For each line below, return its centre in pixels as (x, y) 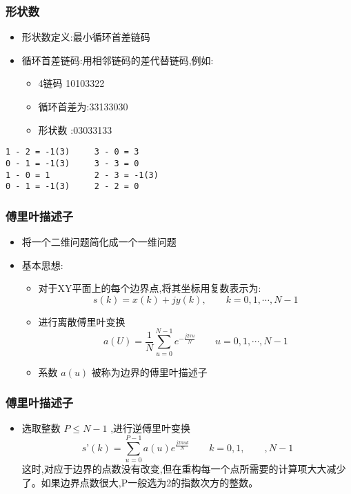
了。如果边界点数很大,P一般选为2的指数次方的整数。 (140, 482)
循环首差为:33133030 (83, 106)
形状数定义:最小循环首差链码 (86, 37)
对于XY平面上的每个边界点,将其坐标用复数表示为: (150, 288)
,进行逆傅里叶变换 (151, 428)
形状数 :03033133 (75, 129)
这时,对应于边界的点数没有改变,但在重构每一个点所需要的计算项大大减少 (184, 469)
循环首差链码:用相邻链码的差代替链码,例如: (118, 60)
